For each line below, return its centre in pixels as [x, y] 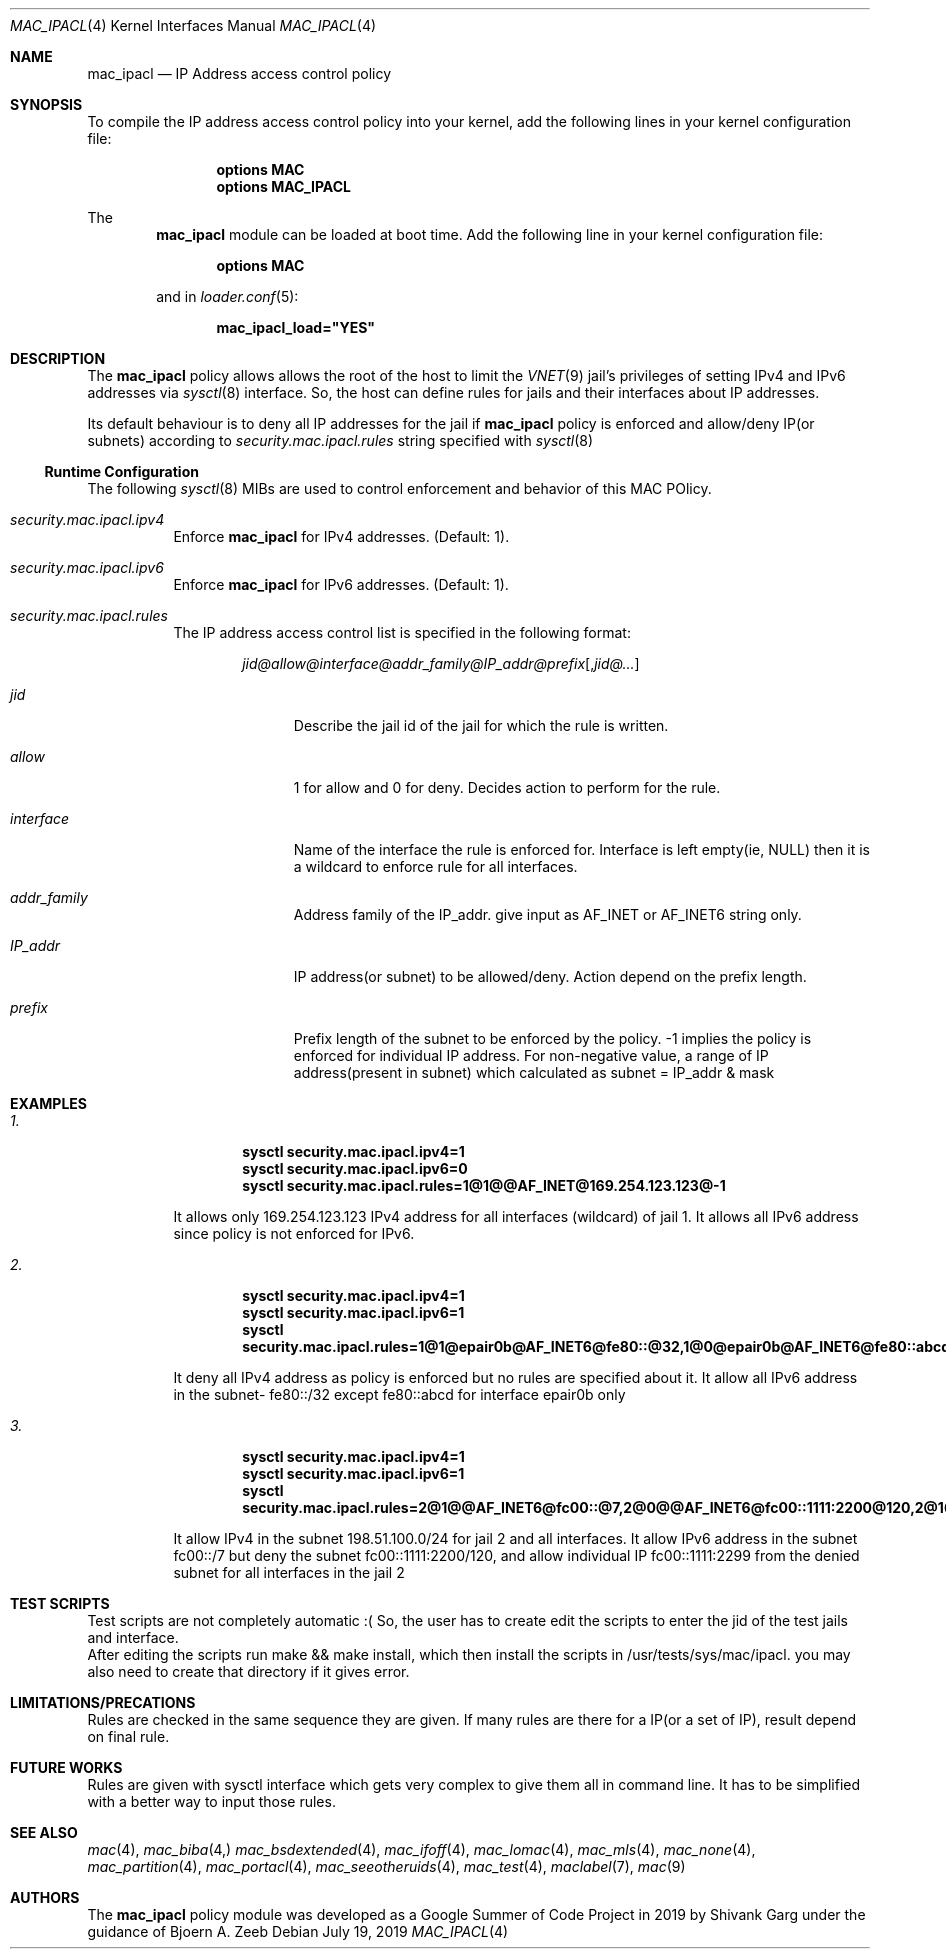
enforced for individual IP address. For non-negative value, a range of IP [531, 1055]
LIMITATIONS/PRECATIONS [103, 1702]
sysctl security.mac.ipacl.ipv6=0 [355, 1168]
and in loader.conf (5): [227, 296]
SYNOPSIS [46, 104]
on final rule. [128, 1736]
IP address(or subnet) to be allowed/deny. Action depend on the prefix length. [550, 976]
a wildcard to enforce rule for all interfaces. [435, 866]
